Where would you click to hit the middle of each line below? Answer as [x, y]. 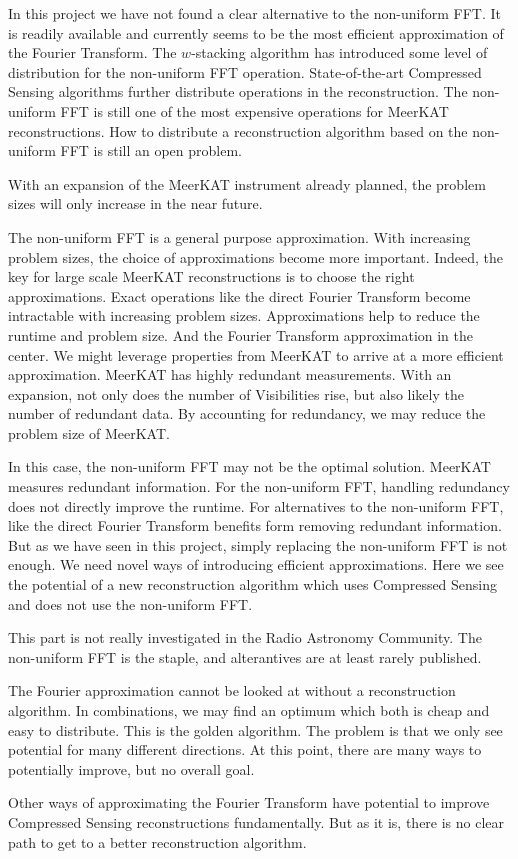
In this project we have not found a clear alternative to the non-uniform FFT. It [254, 13]
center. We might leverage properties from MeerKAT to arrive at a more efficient [256, 354]
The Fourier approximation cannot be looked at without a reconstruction [232, 690]
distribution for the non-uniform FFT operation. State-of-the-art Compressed [245, 71]
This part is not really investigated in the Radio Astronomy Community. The [245, 637]
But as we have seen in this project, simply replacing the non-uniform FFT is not [258, 544]
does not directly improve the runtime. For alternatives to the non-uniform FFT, [256, 505]
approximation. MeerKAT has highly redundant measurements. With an [230, 374]
